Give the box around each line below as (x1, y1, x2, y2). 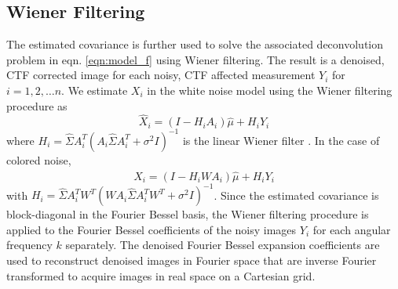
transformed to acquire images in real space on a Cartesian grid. (6, 267, 316, 284)
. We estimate (61, 81, 128, 98)
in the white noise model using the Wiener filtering (147, 81, 393, 98)
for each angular (312, 221, 391, 237)
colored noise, (6, 151, 71, 168)
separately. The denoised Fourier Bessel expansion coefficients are (65, 237, 380, 253)
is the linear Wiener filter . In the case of (182, 132, 380, 148)
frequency (6, 237, 53, 253)
